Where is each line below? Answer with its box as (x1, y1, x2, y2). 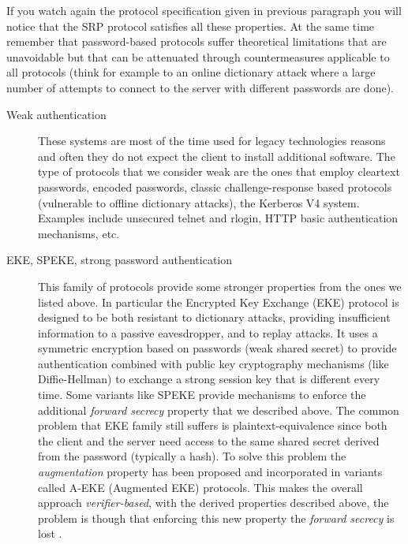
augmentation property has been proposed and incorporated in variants (38, 464, 383, 480)
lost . (38, 525, 62, 542)
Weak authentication (6, 106, 107, 122)
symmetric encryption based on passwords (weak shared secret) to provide (38, 340, 397, 356)
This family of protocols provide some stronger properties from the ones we (38, 278, 402, 294)
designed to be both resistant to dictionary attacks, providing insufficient (38, 309, 391, 326)
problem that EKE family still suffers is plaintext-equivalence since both (38, 417, 387, 434)
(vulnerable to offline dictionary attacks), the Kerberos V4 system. (38, 194, 360, 211)
